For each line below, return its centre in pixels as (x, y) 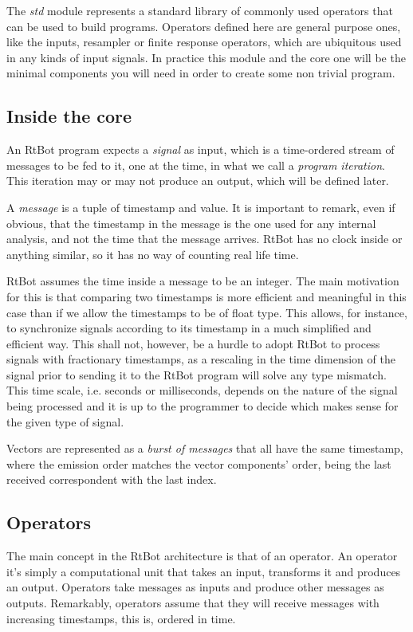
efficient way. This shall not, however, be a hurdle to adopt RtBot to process (193, 343)
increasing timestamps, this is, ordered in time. (121, 618)
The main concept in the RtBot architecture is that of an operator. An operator (202, 556)
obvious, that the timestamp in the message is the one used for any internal (191, 223)
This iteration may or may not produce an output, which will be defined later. (198, 181)
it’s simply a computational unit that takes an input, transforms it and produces (204, 571)
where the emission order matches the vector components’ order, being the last (199, 463)
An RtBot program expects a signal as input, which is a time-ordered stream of (201, 149)
